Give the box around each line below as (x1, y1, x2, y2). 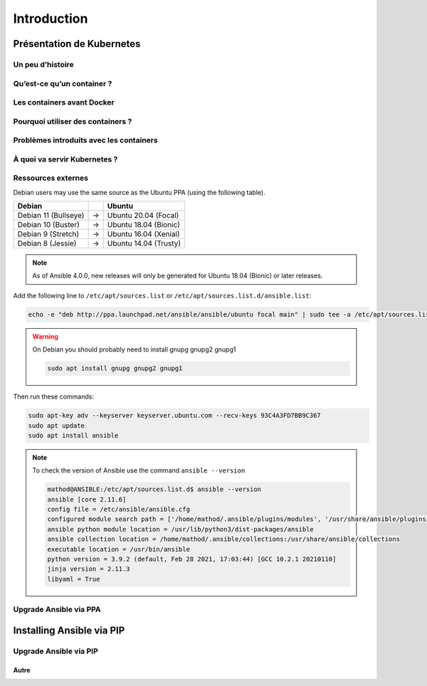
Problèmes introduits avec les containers (13, 135, 158, 145)
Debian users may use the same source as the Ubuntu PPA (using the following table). (13, 188, 266, 196)
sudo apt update (28, 421, 85, 430)
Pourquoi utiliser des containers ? (13, 116, 132, 126)
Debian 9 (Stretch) (17, 229, 80, 239)
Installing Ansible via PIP (13, 624, 125, 636)
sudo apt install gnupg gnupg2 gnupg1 (47, 364, 183, 373)
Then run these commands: (13, 392, 95, 401)
